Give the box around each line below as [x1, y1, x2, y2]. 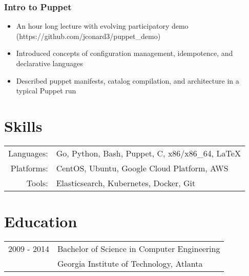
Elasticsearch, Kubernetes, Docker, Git [56, 176, 196, 189]
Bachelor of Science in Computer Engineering [57, 243, 220, 255]
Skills [4, 115, 43, 136]
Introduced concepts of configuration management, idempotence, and [16, 48, 233, 58]
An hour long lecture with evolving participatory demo [16, 21, 189, 31]
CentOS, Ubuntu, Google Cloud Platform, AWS [56, 162, 229, 174]
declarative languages [16, 58, 83, 68]
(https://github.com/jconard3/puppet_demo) [16, 30, 161, 41]
